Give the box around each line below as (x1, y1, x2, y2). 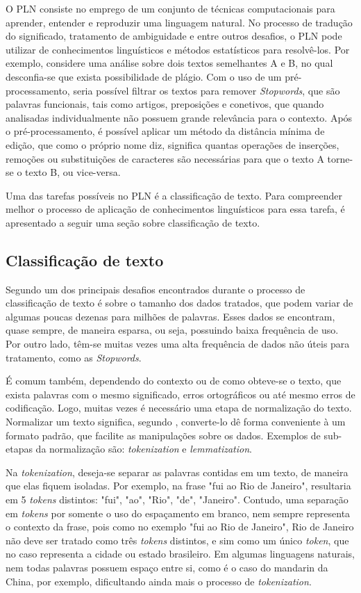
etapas (6, 441, 33, 456)
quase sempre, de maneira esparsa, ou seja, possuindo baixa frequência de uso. (6, 323, 339, 337)
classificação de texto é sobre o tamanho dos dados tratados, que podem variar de (6, 295, 353, 310)
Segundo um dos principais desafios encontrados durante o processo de (6, 282, 305, 296)
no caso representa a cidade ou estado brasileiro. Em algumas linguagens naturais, (6, 546, 355, 561)
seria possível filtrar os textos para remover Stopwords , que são (73, 83, 340, 97)
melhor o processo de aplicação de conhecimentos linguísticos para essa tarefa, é (6, 202, 345, 216)
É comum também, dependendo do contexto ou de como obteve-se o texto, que (6, 373, 342, 388)
